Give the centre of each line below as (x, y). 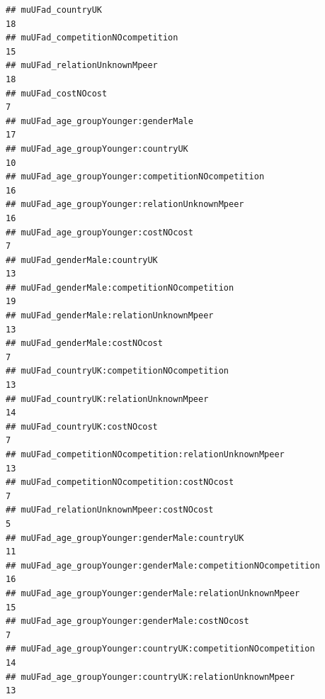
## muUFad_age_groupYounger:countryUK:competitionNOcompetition (160, 649)
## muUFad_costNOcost (57, 93)
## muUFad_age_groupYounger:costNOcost (99, 232)
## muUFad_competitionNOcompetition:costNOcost (120, 482)
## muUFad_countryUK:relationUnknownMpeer (107, 399)
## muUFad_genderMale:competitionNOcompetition (120, 287)
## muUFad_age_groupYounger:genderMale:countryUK (125, 538)
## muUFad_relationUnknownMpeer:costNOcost (110, 510)
